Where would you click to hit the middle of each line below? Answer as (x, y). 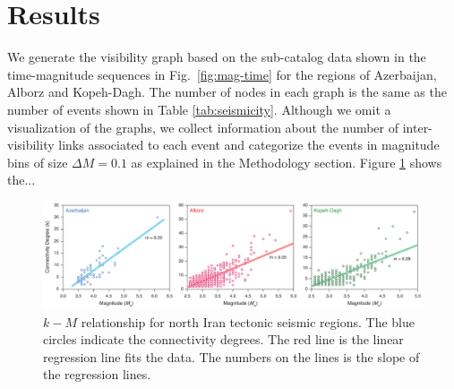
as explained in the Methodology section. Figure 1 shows (287, 162)
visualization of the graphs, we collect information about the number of (203, 127)
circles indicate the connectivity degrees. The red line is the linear (223, 339)
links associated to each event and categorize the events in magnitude (249, 145)
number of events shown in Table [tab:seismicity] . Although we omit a (199, 109)
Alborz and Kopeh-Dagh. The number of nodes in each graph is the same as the (227, 92)
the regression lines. (97, 374)
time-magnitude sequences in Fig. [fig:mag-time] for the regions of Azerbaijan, (222, 74)
